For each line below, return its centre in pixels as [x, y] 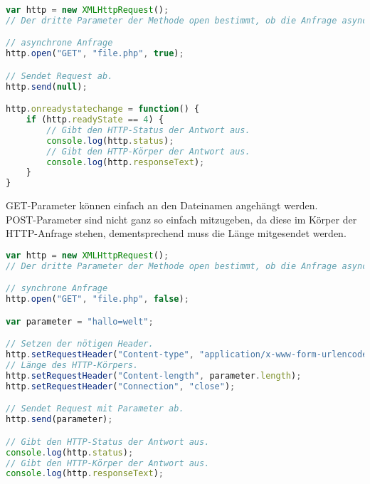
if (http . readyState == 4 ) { [95, 120]
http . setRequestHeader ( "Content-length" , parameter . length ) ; [154, 375]
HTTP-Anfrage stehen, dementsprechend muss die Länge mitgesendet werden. [176, 233]
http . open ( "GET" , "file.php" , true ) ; [95, 54]
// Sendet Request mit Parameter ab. [95, 409]
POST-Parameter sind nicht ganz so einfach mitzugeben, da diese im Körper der [181, 219]
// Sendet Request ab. [59, 76]
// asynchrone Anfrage [59, 43]
